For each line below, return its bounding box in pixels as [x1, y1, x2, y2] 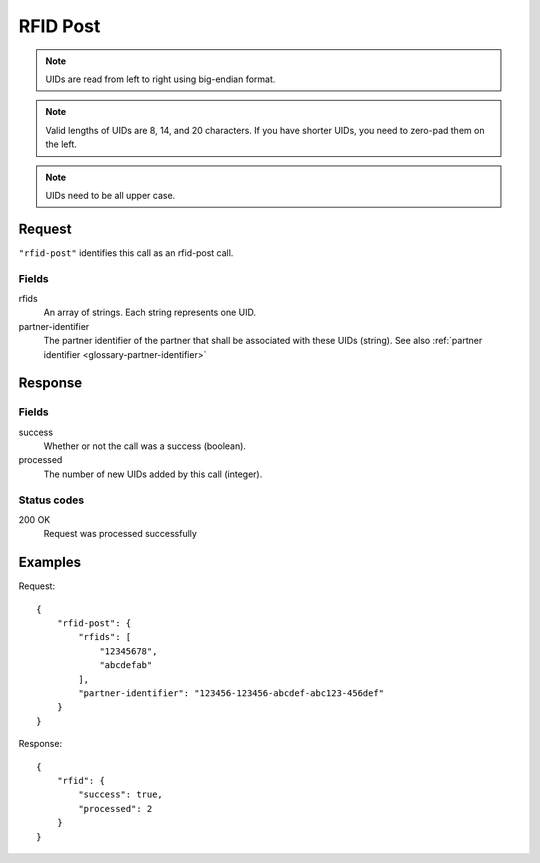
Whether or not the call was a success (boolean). [43, 440, 247, 452]
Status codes [18, 493, 85, 507]
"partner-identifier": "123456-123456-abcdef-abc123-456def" [78, 688, 385, 699]
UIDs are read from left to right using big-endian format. [45, 73, 276, 85]
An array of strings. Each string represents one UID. [43, 306, 257, 319]
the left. [45, 138, 77, 150]
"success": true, [78, 789, 164, 800]
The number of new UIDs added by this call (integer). [43, 468, 263, 480]
